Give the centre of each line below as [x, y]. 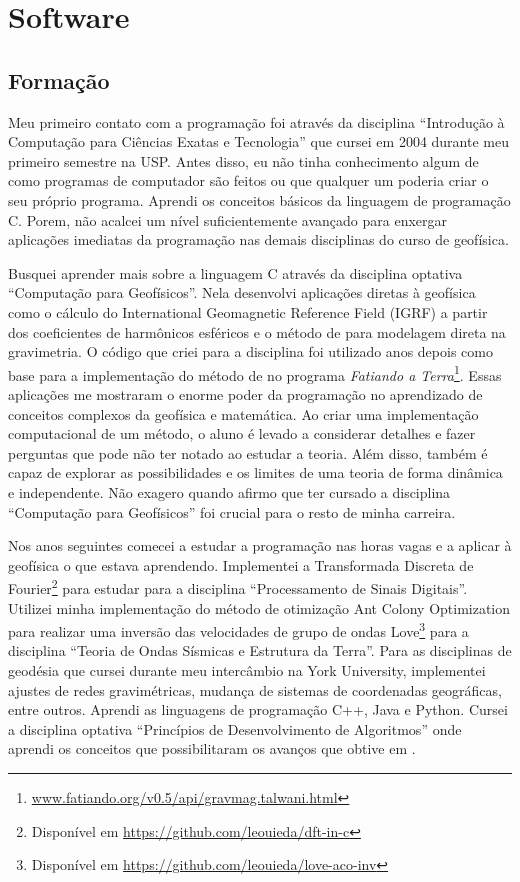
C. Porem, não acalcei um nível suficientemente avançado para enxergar [228, 219]
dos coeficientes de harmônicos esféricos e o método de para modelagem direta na [257, 331]
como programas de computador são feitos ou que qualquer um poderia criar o [248, 180]
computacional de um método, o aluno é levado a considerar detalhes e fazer [242, 433]
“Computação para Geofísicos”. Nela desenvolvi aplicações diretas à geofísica [242, 292]
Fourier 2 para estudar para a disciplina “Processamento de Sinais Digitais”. [238, 586]
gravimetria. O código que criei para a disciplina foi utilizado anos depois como [250, 351]
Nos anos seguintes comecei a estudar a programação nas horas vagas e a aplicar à [260, 545]
